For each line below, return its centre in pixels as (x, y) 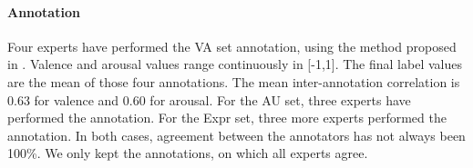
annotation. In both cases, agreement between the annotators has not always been (236, 135)
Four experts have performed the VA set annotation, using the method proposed (232, 46)
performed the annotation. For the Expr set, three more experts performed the (227, 118)
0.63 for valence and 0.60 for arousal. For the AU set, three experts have (209, 99)
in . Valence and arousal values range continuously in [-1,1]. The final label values (235, 64)
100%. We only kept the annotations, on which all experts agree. (188, 153)
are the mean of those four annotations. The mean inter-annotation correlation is (234, 81)
